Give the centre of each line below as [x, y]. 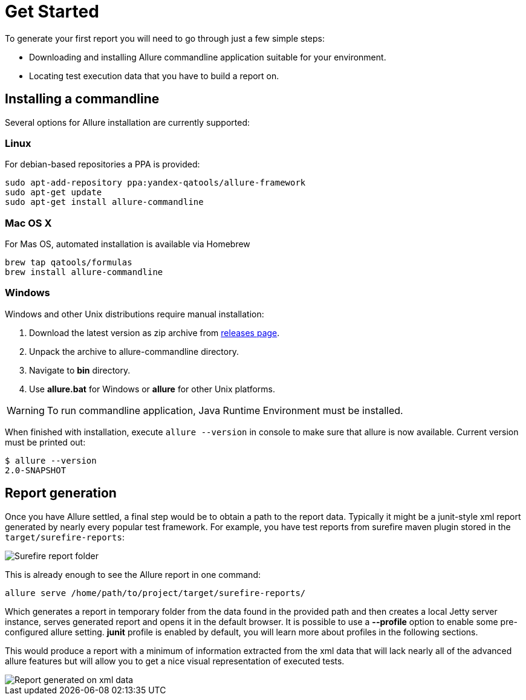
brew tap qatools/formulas [69, 263]
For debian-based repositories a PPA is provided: [102, 164]
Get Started [52, 11]
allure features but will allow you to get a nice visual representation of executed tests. [175, 661]
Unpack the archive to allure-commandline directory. [134, 351]
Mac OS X [28, 223]
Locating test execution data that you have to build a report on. [154, 76]
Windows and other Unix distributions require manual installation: [135, 314]
